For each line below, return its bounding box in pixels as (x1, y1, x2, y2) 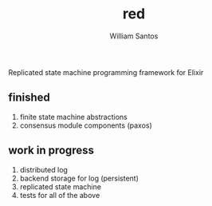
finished (8, 91, 50, 105)
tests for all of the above (19, 190, 100, 200)
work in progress (8, 144, 94, 157)
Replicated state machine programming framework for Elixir (8, 67, 204, 77)
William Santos (109, 31, 159, 41)
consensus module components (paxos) (19, 121, 153, 130)
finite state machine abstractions (19, 112, 128, 121)
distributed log (19, 164, 68, 174)
